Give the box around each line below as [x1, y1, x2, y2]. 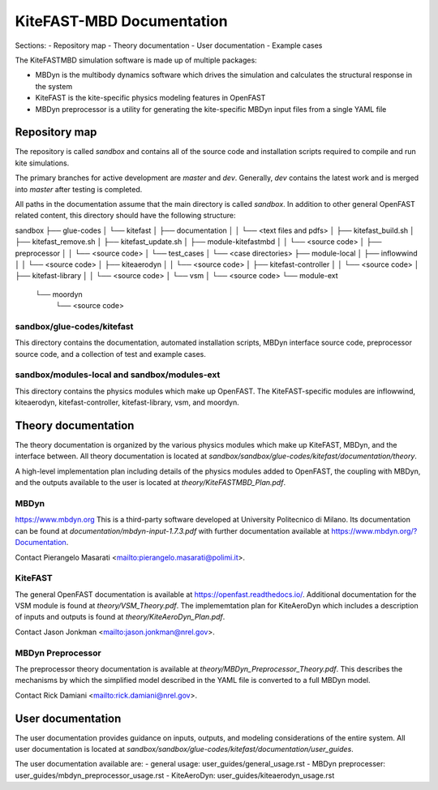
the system [35, 81, 73, 91]
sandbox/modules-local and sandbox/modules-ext [15, 369, 221, 380]
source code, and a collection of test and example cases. [15, 349, 206, 359]
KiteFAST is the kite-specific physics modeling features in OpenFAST [35, 93, 266, 103]
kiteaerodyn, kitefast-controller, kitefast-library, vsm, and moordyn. [15, 397, 239, 407]
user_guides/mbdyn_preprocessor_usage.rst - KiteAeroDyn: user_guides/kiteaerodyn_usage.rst [15, 771, 335, 780]
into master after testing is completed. [15, 184, 143, 194]
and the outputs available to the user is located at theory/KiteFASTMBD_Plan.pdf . [15, 478, 286, 487]
